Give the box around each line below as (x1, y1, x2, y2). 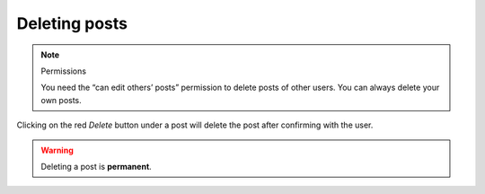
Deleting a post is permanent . (40, 161, 152, 172)
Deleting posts (16, 13, 128, 33)
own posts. (40, 94, 83, 105)
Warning (40, 145, 74, 155)
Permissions (40, 66, 87, 76)
